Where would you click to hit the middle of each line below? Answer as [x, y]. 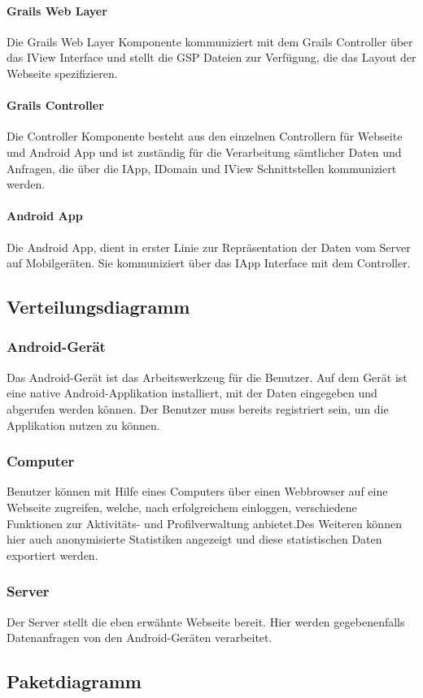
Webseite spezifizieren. [62, 73]
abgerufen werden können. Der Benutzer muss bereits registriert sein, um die [198, 408]
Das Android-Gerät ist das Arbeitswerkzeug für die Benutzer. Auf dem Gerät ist [207, 377]
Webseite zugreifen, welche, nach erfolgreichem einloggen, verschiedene [182, 507]
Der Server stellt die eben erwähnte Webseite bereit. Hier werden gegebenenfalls [206, 621]
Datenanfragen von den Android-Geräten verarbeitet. [140, 637]
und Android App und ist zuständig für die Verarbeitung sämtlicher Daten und [204, 152]
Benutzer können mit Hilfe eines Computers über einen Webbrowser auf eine [197, 491]
